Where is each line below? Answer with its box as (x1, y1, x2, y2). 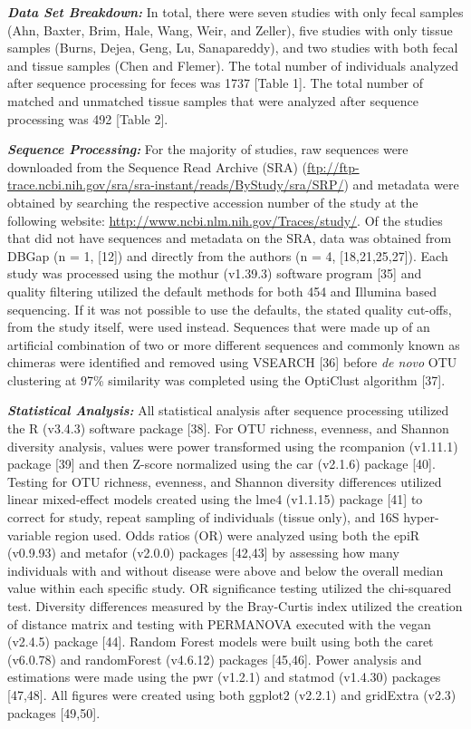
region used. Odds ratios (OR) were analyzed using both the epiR (54, 525, 420, 544)
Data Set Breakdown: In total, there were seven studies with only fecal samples (7, 3, 464, 21)
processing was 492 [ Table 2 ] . (7, 109, 168, 128)
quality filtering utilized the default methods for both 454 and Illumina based (7, 281, 437, 300)
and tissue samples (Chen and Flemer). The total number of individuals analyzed (7, 55, 459, 74)
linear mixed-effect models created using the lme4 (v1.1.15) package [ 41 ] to (7, 490, 423, 509)
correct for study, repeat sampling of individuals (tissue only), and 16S (7, 508, 399, 527)
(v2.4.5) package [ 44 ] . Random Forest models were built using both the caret (7, 632, 434, 651)
